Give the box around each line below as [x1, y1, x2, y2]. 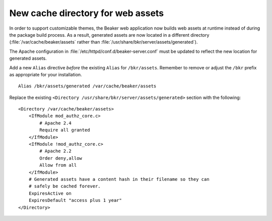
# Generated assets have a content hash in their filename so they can [28, 176, 210, 182]
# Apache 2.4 [39, 120, 72, 126]
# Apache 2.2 [39, 148, 72, 154]
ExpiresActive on [28, 190, 72, 196]
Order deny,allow [39, 155, 83, 161]
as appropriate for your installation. [9, 71, 83, 77]
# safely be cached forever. [28, 183, 101, 189]
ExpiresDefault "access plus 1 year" [28, 197, 122, 203]
